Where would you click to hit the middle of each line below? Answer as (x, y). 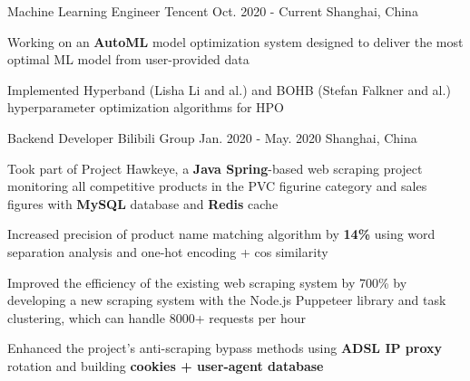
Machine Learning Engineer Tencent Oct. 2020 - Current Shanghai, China (213, 11)
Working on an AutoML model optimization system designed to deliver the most (235, 41)
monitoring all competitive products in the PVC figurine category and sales (217, 186)
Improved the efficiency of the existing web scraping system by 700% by (207, 282)
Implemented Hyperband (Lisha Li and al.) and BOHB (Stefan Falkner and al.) (229, 89)
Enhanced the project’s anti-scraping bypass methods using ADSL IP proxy (225, 348)
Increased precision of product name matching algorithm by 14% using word (221, 234)
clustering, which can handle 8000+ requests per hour (157, 317)
